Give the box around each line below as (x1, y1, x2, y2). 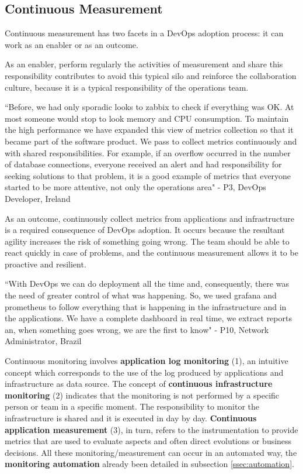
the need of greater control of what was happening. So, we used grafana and (5, 289, 277, 301)
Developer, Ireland (5, 192, 71, 204)
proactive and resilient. (5, 257, 86, 270)
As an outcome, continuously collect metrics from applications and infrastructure (5, 212, 295, 224)
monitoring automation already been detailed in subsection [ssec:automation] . (5, 458, 294, 470)
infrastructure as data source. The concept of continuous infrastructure (5, 377, 273, 390)
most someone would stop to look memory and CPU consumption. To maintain (5, 112, 289, 124)
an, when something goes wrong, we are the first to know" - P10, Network (5, 323, 269, 335)
